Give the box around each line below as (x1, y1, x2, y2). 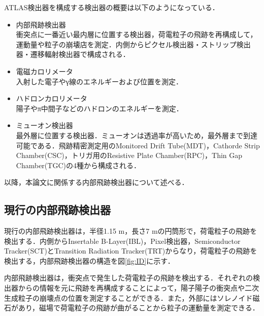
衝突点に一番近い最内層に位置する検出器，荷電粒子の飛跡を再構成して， (16, 29, 257, 40)
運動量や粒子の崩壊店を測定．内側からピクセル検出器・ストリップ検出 (16, 39, 251, 49)
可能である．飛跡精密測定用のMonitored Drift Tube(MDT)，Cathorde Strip (16, 140, 260, 150)
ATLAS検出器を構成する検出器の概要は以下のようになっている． (4, 2, 219, 12)
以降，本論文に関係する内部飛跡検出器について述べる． (4, 177, 189, 187)
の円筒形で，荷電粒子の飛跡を (157, 226, 257, 236)
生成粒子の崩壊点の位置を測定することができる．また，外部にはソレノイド (4, 292, 253, 303)
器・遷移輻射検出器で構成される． (16, 49, 130, 59)
